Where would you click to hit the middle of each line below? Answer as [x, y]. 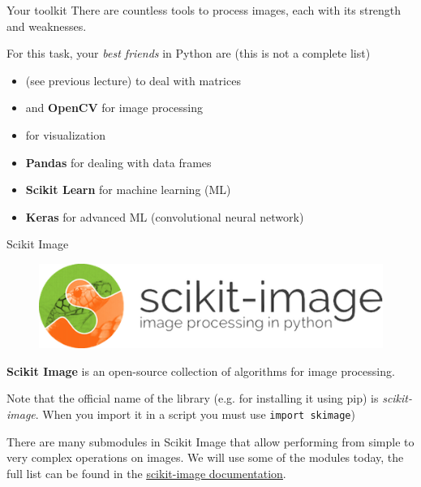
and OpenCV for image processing [114, 108]
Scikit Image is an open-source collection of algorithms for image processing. [201, 371]
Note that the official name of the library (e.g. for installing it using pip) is [193, 398]
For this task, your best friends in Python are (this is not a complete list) [189, 53]
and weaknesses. [47, 26]
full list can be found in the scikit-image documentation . [146, 473]
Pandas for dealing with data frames [118, 162]
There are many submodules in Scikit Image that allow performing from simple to [210, 441]
